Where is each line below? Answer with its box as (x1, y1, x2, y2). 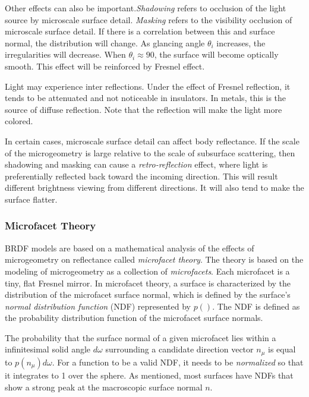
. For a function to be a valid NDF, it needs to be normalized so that (52, 355, 304, 368)
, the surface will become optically (154, 48, 279, 61)
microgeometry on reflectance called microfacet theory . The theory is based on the (5, 253, 304, 266)
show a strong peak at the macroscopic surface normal (5, 380, 203, 393)
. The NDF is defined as (212, 300, 300, 312)
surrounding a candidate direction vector (105, 343, 254, 355)
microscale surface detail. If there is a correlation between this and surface (5, 25, 275, 37)
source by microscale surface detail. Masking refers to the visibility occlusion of (5, 13, 292, 26)
